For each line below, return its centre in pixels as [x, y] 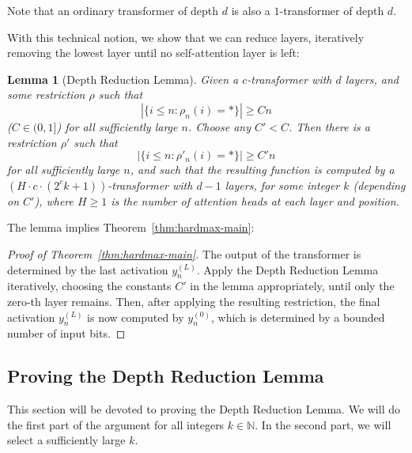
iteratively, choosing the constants [89, 286]
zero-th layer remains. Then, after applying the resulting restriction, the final [194, 301]
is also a [251, 10]
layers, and [372, 79]
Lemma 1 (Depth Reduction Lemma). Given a [123, 79]
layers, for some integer [282, 185]
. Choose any [219, 126]
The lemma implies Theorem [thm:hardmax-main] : [131, 227]
